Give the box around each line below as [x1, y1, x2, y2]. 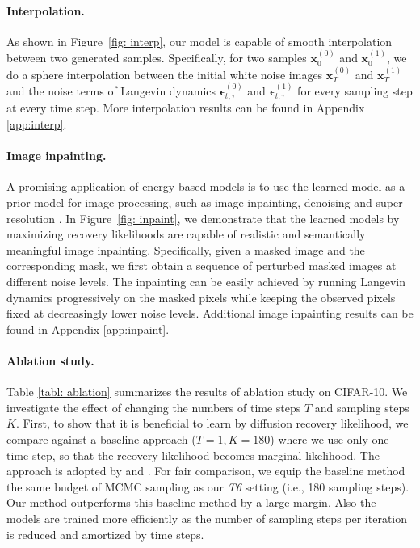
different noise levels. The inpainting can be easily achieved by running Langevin [6, 272, 406, 289]
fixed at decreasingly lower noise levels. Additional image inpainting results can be [6, 305, 414, 322]
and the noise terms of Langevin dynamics [6, 82, 216, 99]
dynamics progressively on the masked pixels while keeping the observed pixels [6, 289, 396, 306]
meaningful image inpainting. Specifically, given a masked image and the [6, 241, 365, 258]
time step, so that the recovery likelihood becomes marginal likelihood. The [6, 446, 380, 463]
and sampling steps [314, 398, 409, 415]
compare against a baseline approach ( [6, 430, 196, 447]
